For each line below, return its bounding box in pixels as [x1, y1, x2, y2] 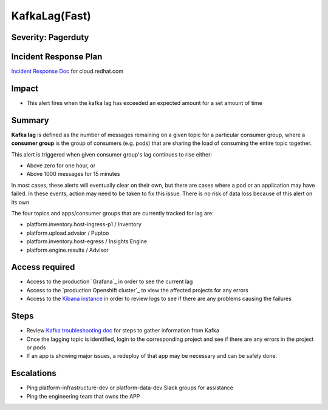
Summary [11, 115, 49, 126]
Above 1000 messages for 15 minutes [26, 170, 120, 178]
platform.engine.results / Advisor [26, 246, 109, 254]
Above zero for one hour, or [26, 162, 96, 169]
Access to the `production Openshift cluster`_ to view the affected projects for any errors [26, 286, 248, 294]
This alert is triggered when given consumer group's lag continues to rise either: [11, 150, 213, 158]
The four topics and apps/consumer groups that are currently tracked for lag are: [11, 210, 214, 217]
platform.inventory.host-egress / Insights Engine [26, 238, 148, 245]
